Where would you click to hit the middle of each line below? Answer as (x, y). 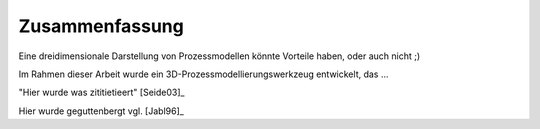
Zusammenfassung (101, 26)
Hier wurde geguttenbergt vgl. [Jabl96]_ (101, 111)
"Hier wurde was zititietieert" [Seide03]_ (101, 92)
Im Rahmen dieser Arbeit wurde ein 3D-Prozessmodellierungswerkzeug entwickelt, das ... (203, 74)
